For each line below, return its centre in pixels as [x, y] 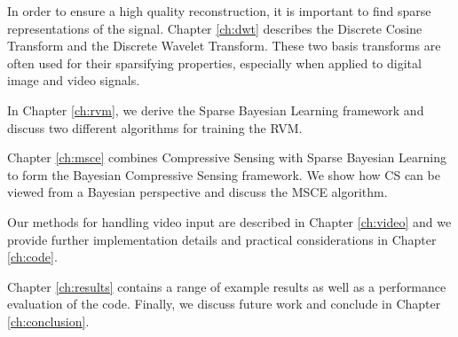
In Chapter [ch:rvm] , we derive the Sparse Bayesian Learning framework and [216, 110]
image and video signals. [74, 80]
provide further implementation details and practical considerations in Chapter [222, 239]
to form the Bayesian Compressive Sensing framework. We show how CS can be [224, 174]
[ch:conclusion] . [48, 321]
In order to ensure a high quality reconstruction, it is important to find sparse [219, 11]
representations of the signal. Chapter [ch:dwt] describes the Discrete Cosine [215, 28]
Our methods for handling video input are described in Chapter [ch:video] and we [229, 221]
